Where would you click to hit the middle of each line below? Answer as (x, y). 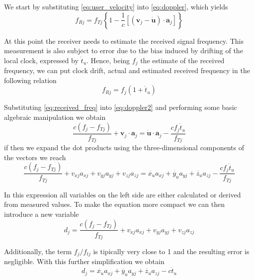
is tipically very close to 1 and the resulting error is (171, 251)
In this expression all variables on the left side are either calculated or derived (123, 194)
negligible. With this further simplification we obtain (84, 261)
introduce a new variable (42, 214)
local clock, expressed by (41, 60)
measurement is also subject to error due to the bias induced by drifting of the (124, 50)
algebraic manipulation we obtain (55, 117)
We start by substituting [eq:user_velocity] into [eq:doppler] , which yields (116, 6)
